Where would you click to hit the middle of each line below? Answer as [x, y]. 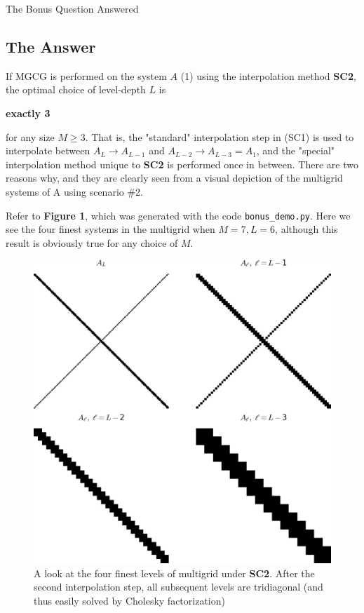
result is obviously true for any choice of [92, 242]
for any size [30, 136]
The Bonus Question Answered [72, 8]
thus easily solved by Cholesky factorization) [129, 601]
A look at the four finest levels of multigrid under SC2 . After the [174, 573]
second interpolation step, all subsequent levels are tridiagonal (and [178, 587]
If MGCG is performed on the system [86, 75]
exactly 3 [28, 113]
